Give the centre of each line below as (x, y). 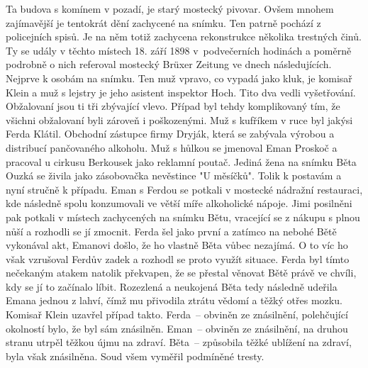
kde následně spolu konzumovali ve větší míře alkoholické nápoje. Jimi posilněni (179, 203)
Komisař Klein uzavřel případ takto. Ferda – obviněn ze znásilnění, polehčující (177, 314)
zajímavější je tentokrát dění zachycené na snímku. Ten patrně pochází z (163, 22)
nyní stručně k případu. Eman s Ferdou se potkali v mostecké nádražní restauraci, (184, 189)
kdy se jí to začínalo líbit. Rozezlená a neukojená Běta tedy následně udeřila (172, 286)
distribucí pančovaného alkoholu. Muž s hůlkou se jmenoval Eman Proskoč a (172, 147)
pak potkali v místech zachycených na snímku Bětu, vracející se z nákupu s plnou (183, 217)
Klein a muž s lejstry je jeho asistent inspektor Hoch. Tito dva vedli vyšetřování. (181, 92)
